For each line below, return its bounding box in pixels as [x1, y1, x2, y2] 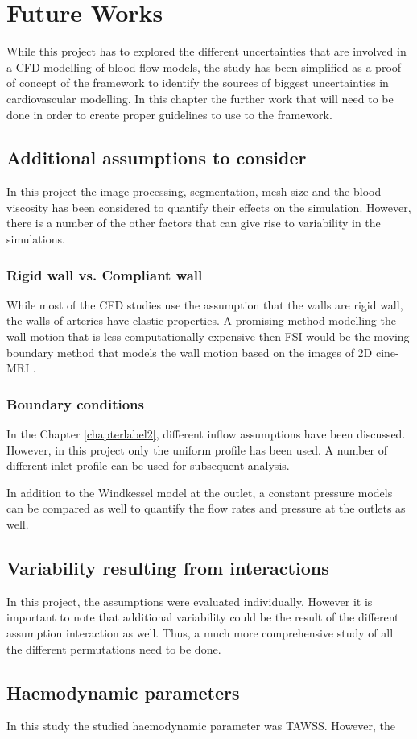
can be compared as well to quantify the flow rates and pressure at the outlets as [6, 500, 406, 517]
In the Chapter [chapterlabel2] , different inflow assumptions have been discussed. [6, 426, 406, 442]
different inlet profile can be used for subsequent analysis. [6, 457, 290, 474]
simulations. [6, 230, 65, 247]
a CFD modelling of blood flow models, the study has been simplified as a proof [6, 58, 402, 75]
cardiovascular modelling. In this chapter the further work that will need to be [6, 89, 394, 106]
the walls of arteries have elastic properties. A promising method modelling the [6, 312, 396, 329]
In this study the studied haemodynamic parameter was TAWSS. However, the [6, 717, 396, 734]
